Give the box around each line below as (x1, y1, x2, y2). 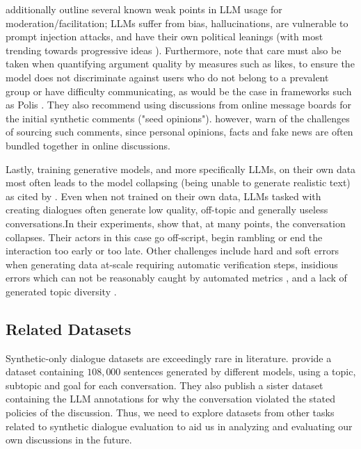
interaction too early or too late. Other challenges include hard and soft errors (6, 243, 339, 258)
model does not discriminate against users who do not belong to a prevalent (6, 70, 329, 84)
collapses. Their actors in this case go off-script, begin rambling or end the (6, 229, 323, 244)
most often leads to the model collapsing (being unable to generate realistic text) (6, 175, 351, 190)
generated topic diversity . (6, 284, 117, 298)
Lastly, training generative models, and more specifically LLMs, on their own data (6, 161, 356, 176)
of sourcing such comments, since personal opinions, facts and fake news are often (6, 124, 353, 139)
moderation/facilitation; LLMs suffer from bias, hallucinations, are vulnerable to (6, 15, 348, 30)
